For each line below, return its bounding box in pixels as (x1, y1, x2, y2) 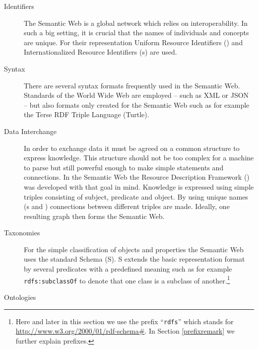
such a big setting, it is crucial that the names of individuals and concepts (24, 27, 249, 38)
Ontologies (4, 291, 36, 302)
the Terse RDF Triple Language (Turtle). (24, 109, 149, 120)
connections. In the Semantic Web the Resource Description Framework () (24, 172, 250, 182)
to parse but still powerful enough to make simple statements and (24, 162, 224, 172)
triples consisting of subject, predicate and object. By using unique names (24, 191, 248, 202)
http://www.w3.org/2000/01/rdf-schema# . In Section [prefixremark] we (15, 326, 235, 336)
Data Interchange (4, 126, 57, 136)
